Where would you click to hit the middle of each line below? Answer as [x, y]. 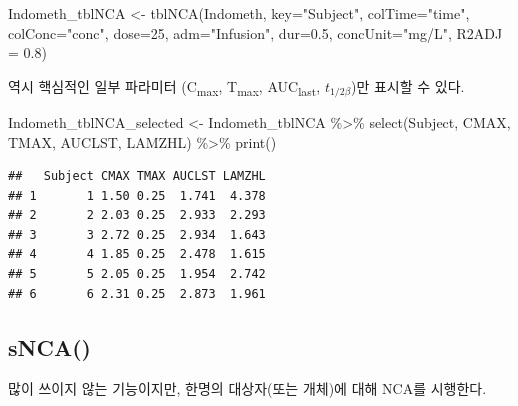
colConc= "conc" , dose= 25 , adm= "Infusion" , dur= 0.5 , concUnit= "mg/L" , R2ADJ [255, 32]
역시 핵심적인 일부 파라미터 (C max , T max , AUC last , [164, 87]
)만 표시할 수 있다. [408, 85]
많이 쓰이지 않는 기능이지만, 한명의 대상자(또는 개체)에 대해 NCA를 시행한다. [247, 388]
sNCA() [49, 346]
